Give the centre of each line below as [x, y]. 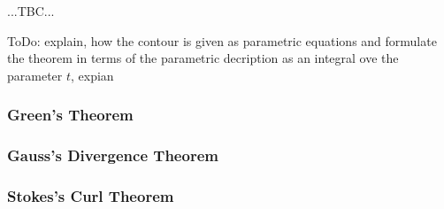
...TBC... [31, 11]
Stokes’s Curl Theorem [91, 195]
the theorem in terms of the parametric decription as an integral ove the [203, 58]
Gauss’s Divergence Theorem [113, 155]
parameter [35, 75]
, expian [92, 75]
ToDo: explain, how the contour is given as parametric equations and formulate [222, 40]
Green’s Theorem [70, 115]
